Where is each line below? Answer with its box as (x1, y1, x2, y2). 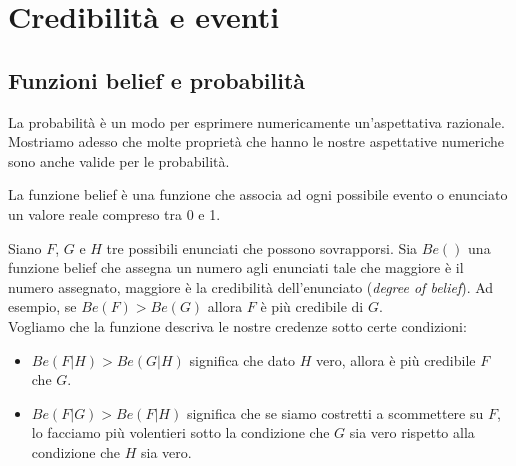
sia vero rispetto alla (349, 422, 475, 443)
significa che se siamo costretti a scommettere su (186, 402, 484, 423)
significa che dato (189, 349, 295, 370)
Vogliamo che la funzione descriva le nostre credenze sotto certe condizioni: (8, 315, 467, 336)
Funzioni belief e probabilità (8, 64, 306, 95)
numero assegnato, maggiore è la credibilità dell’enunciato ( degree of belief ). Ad (8, 276, 494, 297)
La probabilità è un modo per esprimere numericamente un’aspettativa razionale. (8, 111, 505, 132)
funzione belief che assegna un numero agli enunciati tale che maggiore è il (8, 257, 464, 278)
